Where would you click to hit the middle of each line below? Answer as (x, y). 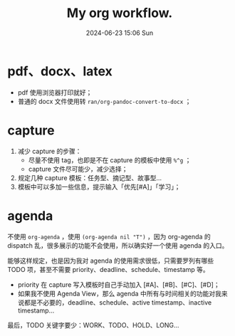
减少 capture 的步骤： (49, 151)
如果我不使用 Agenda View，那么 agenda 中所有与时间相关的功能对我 (120, 293)
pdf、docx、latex (60, 71)
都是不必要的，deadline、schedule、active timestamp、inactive (118, 302)
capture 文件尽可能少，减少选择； (78, 169)
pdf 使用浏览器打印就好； (55, 92)
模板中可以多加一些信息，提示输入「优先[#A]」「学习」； (99, 187)
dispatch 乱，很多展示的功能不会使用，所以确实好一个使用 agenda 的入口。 (118, 245)
